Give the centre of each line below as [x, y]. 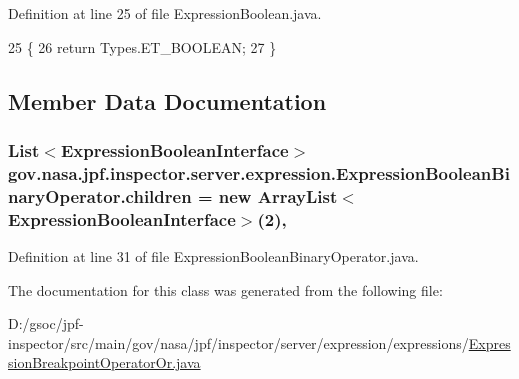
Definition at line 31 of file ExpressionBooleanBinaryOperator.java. [213, 255]
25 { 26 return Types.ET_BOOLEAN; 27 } [142, 46]
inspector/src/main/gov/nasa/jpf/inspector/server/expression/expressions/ [238, 342]
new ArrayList [278, 195]
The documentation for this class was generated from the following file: [225, 289]
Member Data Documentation [167, 100]
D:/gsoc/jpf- [46, 323]
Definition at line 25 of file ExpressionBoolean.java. [165, 13]
